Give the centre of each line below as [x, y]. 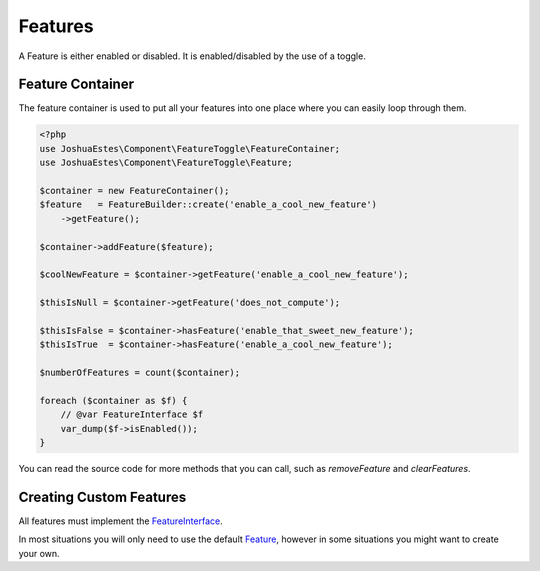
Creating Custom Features [102, 496]
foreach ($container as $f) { [113, 400]
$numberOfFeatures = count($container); [139, 373]
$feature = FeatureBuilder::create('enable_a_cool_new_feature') [208, 204]
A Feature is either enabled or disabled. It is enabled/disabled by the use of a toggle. [192, 56]
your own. [39, 553]
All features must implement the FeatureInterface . [121, 521]
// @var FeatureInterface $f [132, 414]
